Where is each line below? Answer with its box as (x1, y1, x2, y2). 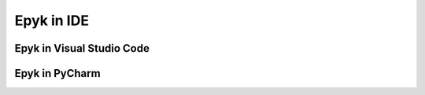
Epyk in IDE (14, 12, 90, 29)
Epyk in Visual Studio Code (14, 42, 150, 55)
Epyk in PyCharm (14, 67, 102, 80)
